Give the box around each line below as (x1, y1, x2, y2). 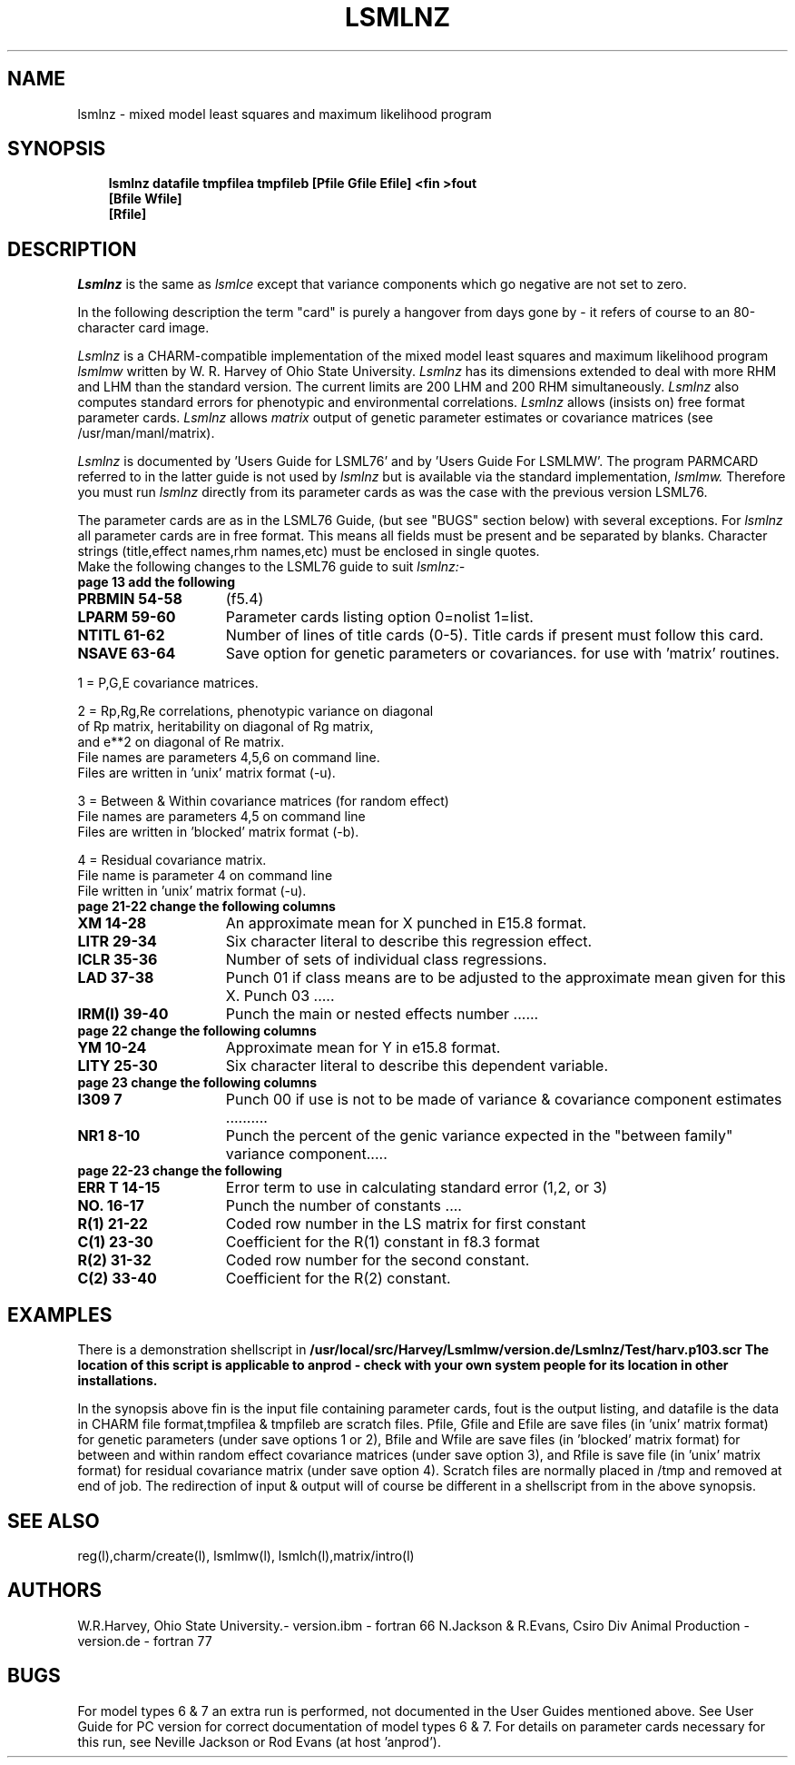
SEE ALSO (7, 1509, 100, 1532)
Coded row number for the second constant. (225, 1251, 530, 1270)
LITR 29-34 (77, 932, 157, 951)
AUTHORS (7, 1579, 103, 1602)
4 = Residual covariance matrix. (77, 852, 267, 868)
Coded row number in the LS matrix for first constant (225, 1215, 586, 1234)
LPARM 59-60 (77, 608, 176, 627)
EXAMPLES (7, 1303, 113, 1326)
